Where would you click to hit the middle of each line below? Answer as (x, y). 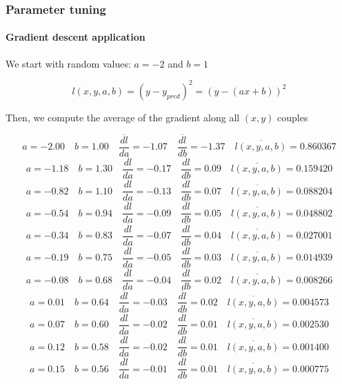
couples (293, 117)
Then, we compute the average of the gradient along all (123, 117)
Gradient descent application (76, 37)
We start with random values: (68, 63)
